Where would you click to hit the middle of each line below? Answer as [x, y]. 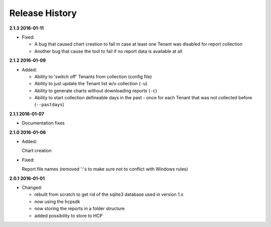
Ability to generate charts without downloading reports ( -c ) [96, 91]
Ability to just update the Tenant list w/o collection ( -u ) [91, 84]
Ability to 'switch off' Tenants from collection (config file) [93, 76]
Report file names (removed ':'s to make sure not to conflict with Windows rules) [105, 169]
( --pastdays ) [49, 105]
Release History [43, 13]
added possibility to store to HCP [69, 215]
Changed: [32, 187]
